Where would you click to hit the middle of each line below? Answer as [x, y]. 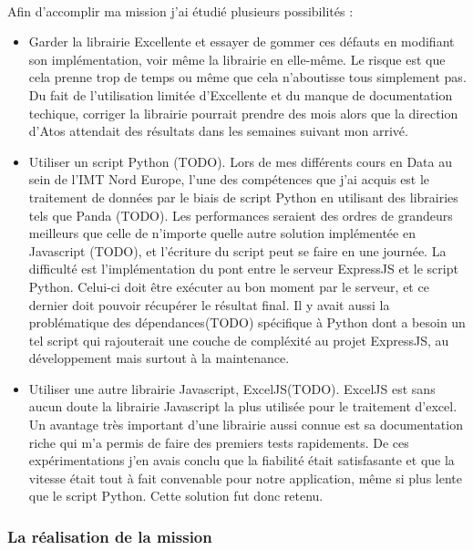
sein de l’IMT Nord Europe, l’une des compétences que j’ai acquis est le [229, 179]
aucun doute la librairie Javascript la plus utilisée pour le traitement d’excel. [243, 406]
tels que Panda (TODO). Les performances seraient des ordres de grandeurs [241, 215]
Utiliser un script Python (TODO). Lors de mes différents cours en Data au [240, 161]
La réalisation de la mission [110, 536]
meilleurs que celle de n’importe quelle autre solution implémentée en [222, 233]
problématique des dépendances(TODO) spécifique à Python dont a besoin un [247, 322]
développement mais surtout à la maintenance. [159, 358]
